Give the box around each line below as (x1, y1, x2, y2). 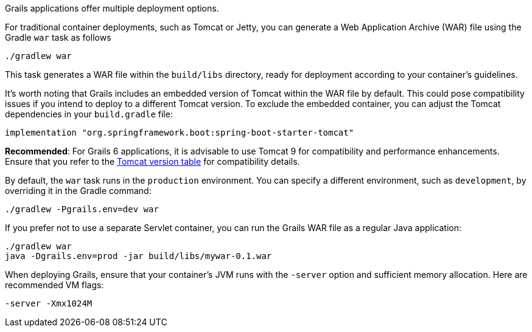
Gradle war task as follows (5, 32, 111, 43)
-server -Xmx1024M (5, 299, 93, 308)
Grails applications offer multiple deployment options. (5, 3, 219, 13)
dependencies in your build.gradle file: (5, 109, 173, 119)
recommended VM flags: (5, 280, 104, 290)
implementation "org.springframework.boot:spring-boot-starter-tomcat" (5, 128, 354, 137)
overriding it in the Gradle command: (5, 185, 152, 196)
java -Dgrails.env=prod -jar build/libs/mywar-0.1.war (5, 251, 272, 261)
